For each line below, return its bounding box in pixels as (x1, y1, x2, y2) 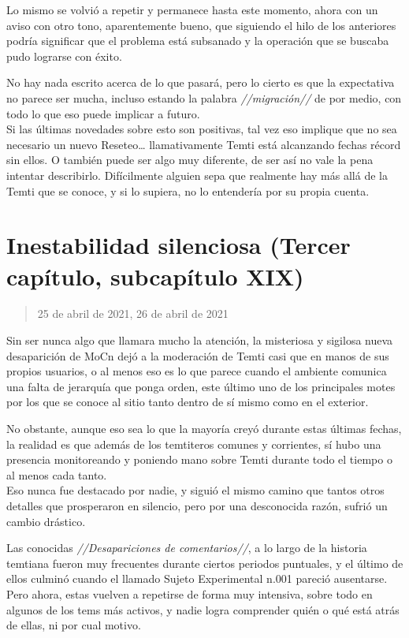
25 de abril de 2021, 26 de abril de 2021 (37, 305, 229, 322)
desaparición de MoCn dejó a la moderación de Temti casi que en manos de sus (6, 347, 389, 364)
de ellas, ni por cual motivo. (6, 617, 141, 633)
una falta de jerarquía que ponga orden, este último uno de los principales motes (6, 378, 396, 394)
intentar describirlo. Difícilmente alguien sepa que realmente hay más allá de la (6, 166, 388, 183)
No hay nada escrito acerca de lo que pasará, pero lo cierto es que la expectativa (6, 74, 395, 91)
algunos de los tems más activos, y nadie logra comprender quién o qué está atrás (6, 601, 400, 617)
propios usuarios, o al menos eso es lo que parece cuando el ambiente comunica (6, 363, 387, 379)
